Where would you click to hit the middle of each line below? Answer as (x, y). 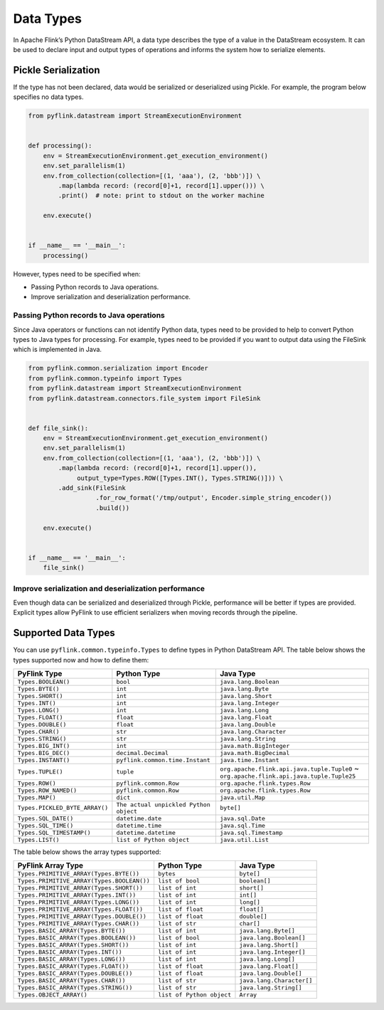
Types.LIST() (38, 839)
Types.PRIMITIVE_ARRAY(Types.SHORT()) (80, 888)
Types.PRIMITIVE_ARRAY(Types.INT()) (77, 895)
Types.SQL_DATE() (46, 818)
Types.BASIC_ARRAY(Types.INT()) (70, 952)
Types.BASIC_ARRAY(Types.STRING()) (75, 988)
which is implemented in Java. (58, 350)
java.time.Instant (250, 760)
